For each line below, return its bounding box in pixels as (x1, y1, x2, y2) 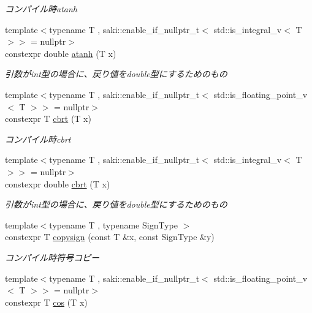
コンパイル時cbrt (5, 132, 71, 145)
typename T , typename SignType (49, 218, 178, 231)
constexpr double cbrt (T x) (5, 177, 110, 190)
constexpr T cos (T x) (5, 295, 88, 308)
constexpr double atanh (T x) (5, 47, 116, 59)
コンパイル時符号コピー (5, 251, 99, 263)
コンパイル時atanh (5, 2, 77, 15)
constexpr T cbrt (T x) (5, 112, 91, 125)
